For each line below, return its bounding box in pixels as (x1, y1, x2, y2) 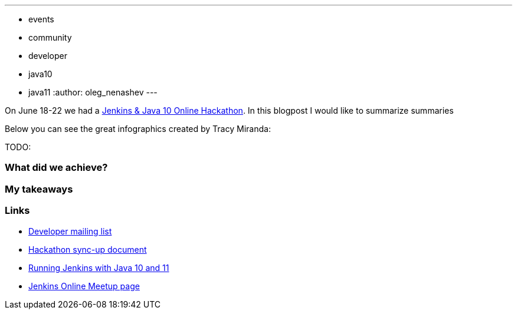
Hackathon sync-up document (28, 244, 147, 254)
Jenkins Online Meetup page (28, 280, 140, 291)
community (28, 32, 72, 42)
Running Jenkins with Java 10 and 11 (28, 262, 169, 273)
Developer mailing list (28, 226, 112, 236)
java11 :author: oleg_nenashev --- (28, 87, 158, 97)
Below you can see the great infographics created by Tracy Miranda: (5, 124, 271, 134)
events (28, 14, 54, 24)
